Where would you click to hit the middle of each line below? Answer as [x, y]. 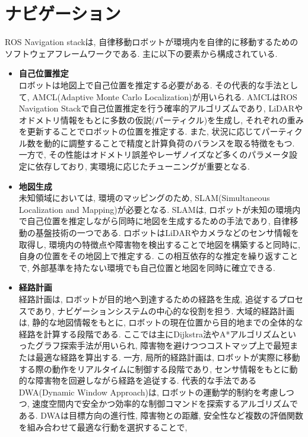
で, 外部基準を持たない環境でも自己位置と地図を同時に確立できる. [147, 267]
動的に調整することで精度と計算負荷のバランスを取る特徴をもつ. [169, 143]
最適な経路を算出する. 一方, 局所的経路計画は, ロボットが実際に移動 [168, 357]
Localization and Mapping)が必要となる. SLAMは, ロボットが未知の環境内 [160, 209]
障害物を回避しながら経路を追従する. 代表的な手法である [146, 380]
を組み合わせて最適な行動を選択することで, [103, 427]
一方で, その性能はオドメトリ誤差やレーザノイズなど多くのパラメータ [154, 154]
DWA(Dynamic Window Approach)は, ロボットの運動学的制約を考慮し [152, 392]
